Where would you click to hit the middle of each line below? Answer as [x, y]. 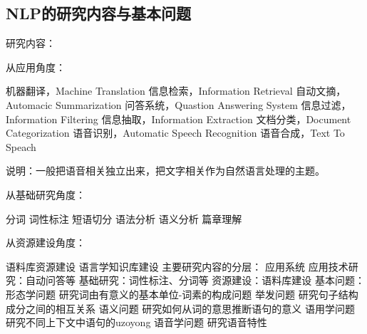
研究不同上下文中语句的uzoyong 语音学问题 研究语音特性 [136, 322]
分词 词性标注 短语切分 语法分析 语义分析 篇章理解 [124, 218]
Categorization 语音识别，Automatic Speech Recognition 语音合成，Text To [175, 133]
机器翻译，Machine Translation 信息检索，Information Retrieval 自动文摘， [176, 91]
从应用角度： [36, 67]
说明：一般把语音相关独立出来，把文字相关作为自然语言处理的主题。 [165, 171]
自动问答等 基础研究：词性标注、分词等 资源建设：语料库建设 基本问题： [195, 280]
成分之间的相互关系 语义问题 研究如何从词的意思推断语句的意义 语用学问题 [180, 308]
